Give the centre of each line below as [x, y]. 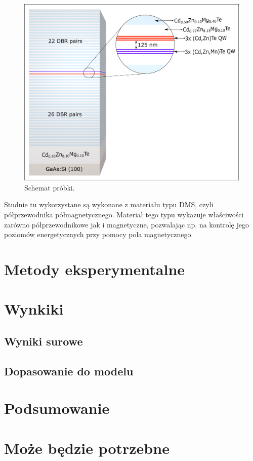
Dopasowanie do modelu [69, 371]
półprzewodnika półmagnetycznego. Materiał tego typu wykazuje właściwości [124, 214]
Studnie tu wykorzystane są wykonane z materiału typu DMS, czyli [109, 204]
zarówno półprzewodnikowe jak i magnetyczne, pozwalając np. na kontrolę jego [126, 224]
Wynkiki [34, 309]
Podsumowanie [57, 408]
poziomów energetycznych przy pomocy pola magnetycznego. [99, 234]
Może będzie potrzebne [87, 448]
